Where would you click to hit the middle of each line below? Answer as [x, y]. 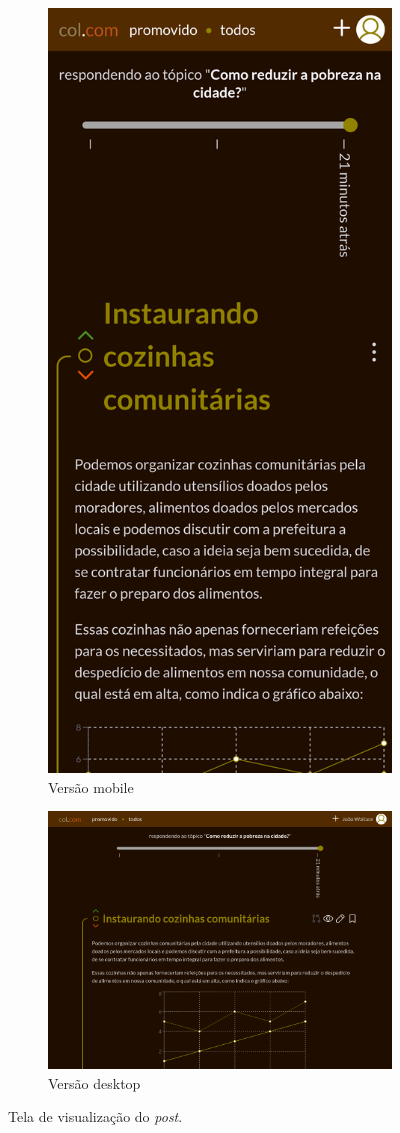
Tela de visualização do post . [95, 1116]
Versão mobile [91, 786]
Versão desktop [94, 1082]
